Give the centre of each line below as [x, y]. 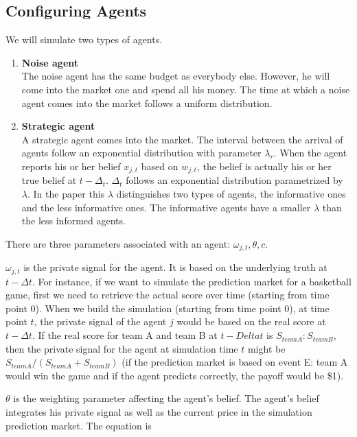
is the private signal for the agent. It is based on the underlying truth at [175, 267]
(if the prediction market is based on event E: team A [235, 362]
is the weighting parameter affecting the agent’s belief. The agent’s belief [166, 398]
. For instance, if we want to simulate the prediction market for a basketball [192, 281]
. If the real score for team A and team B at [125, 335]
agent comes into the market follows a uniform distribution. [147, 103]
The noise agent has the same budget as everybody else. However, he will [176, 76]
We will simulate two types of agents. [84, 39]
